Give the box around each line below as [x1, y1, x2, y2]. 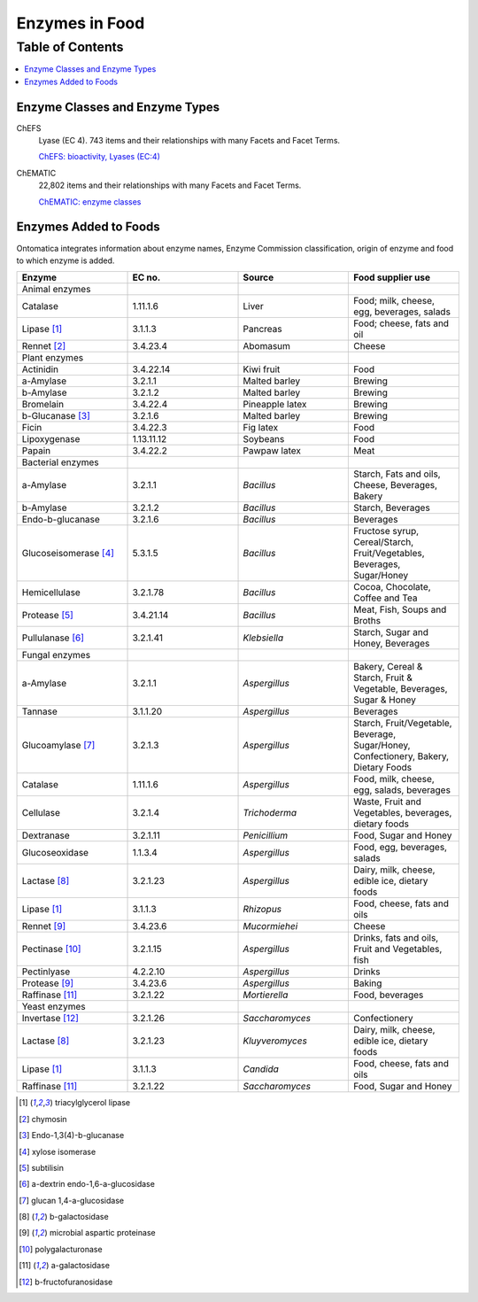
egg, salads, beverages [352, 784, 451, 796]
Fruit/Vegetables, [352, 547, 425, 560]
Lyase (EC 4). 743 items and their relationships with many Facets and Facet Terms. [38, 136, 341, 146]
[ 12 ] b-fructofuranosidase [19, 1276, 113, 1287]
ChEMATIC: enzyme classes [38, 196, 142, 207]
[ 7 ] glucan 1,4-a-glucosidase [19, 1195, 124, 1205]
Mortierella [243, 988, 289, 1001]
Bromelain [21, 399, 65, 411]
